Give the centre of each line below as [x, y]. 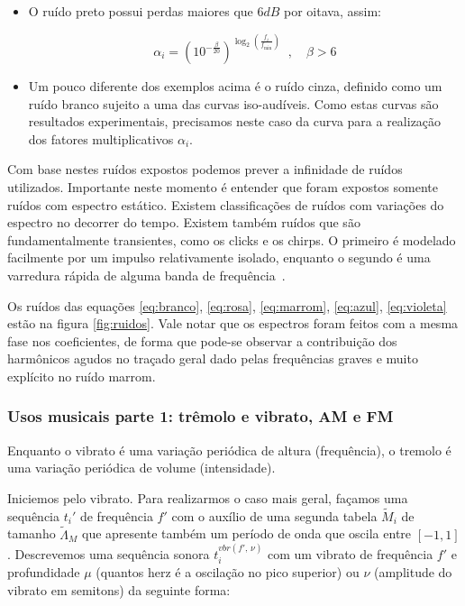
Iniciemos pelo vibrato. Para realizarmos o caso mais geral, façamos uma [208, 497]
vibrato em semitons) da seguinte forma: [119, 589]
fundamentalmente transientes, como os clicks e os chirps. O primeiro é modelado [232, 239]
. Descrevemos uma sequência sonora [109, 553]
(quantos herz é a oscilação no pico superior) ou [228, 572]
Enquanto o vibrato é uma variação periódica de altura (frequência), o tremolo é [229, 450]
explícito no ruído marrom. [82, 376]
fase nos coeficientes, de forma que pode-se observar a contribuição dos [202, 340]
